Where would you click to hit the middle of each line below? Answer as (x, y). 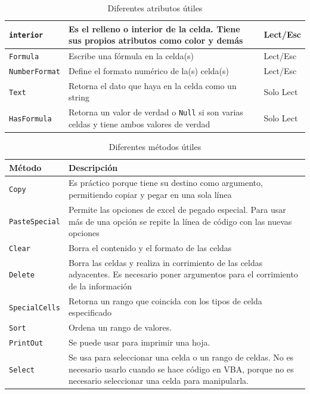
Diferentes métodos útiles (155, 147)
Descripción (93, 167)
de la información (100, 286)
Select (22, 370)
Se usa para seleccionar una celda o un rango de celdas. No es (181, 357)
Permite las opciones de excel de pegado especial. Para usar (177, 209)
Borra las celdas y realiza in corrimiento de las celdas (165, 262)
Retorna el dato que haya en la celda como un (152, 85)
